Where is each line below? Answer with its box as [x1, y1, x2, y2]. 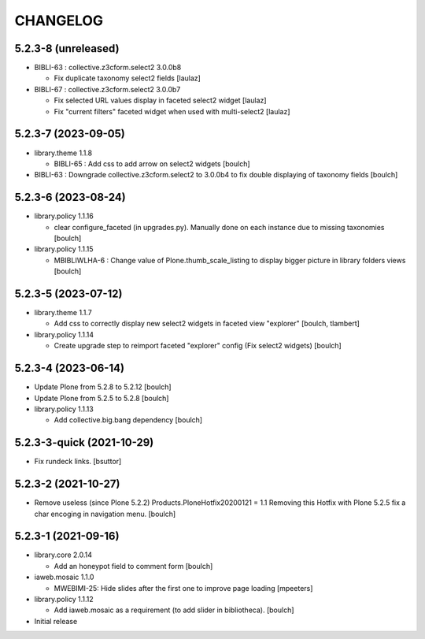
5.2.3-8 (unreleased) [14, 42, 120, 55]
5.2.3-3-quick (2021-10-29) [14, 436, 154, 449]
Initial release [34, 616, 78, 626]
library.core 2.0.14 [34, 550, 93, 559]
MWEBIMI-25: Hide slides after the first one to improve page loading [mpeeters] [54, 583, 313, 593]
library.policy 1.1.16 [34, 211, 94, 221]
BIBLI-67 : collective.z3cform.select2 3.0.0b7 [34, 84, 181, 94]
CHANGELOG [14, 12, 104, 29]
